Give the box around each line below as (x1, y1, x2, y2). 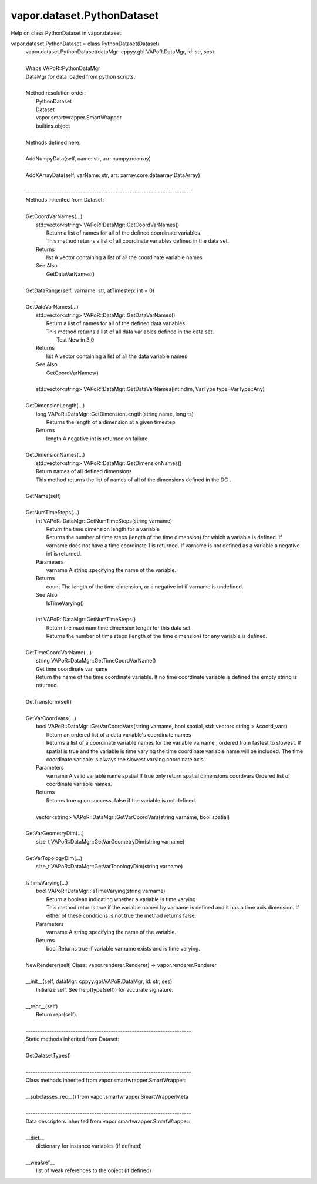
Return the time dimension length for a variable (46, 525, 160, 532)
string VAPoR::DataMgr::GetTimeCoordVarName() (36, 657, 156, 664)
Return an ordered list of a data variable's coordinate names (46, 731, 191, 738)
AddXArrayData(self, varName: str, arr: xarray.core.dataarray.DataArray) (25, 172, 200, 179)
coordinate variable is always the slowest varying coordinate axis (46, 755, 204, 762)
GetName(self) (25, 493, 62, 500)
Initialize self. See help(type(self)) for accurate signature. (36, 986, 174, 993)
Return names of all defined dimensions (36, 468, 132, 475)
